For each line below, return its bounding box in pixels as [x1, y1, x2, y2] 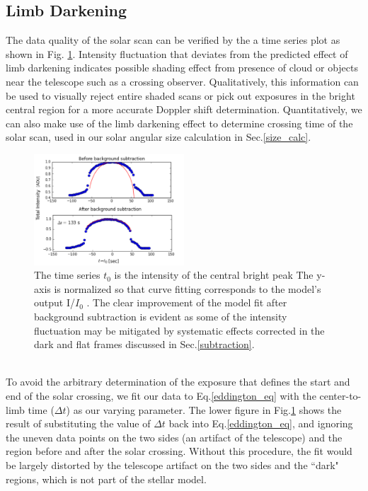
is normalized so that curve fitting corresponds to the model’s [54, 281, 321, 296]
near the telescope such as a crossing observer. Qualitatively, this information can [6, 74, 359, 88]
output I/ [34, 295, 75, 310]
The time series [34, 267, 100, 282]
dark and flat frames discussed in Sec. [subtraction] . [34, 337, 255, 352]
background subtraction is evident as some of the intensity [34, 309, 287, 324]
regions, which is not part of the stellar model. [6, 471, 207, 486]
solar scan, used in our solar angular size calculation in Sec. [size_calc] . [6, 129, 311, 144]
